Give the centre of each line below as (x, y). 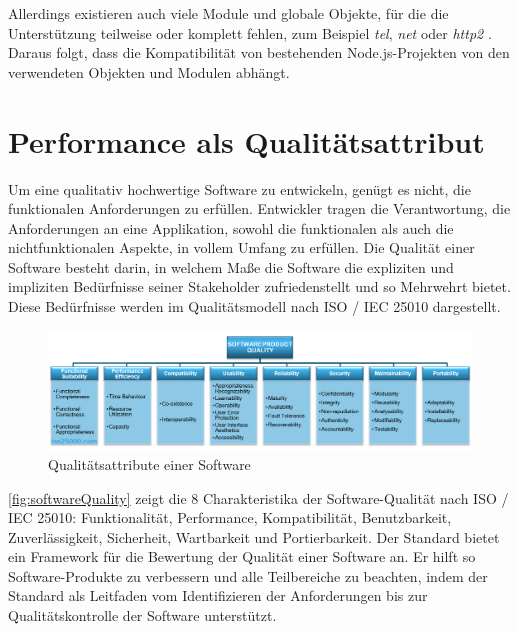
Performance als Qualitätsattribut (246, 140)
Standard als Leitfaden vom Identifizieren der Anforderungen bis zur (218, 595)
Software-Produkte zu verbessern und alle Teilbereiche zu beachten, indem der (248, 575)
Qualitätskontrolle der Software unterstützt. (142, 615)
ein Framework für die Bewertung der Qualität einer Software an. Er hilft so (242, 556)
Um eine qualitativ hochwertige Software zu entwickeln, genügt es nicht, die (239, 188)
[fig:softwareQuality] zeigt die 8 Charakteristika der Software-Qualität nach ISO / (258, 497)
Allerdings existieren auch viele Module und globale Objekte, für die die (228, 13)
